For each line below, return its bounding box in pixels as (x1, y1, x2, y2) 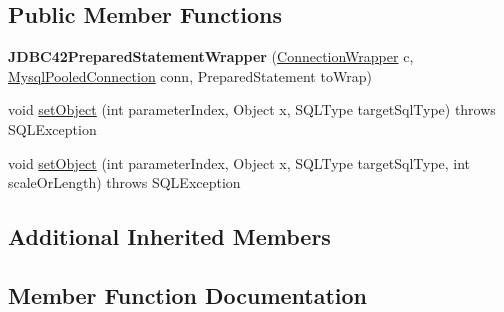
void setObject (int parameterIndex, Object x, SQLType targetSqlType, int (8, 152, 471, 173)
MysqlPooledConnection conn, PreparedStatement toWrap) (8, 65, 372, 86)
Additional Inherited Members (8, 221, 331, 252)
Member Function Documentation (8, 279, 368, 310)
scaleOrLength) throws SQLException (8, 172, 241, 193)
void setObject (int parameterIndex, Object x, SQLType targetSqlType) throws (8, 99, 496, 120)
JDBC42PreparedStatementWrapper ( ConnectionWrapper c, (8, 46, 414, 67)
